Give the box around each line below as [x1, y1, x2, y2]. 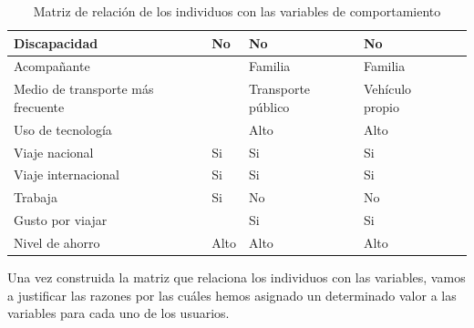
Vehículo [363, 79, 412, 98]
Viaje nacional [14, 142, 94, 161]
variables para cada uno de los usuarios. [7, 303, 230, 323]
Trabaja [14, 188, 57, 207]
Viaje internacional [14, 165, 119, 184]
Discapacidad [14, 33, 98, 52]
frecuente [14, 97, 65, 116]
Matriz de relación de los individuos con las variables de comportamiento [33, 2, 441, 20]
